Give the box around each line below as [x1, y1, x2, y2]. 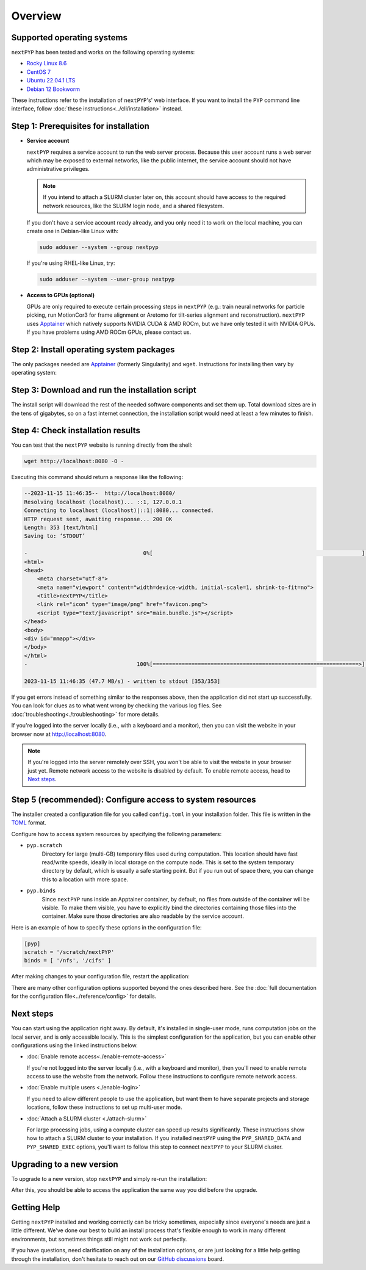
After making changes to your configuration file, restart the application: [11, 973, 190, 980]
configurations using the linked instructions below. [11, 1041, 138, 1049]
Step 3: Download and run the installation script [11, 385, 196, 395]
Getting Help [11, 1202, 60, 1213]
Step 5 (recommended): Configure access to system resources [11, 794, 256, 805]
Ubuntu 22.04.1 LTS [26, 77, 76, 84]
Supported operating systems [11, 32, 128, 43]
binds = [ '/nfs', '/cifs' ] [24, 957, 112, 964]
